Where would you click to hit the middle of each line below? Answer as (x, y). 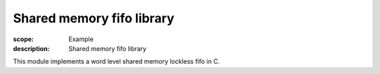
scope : (24, 39)
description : (31, 48)
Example (81, 39)
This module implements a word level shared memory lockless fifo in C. (116, 61)
